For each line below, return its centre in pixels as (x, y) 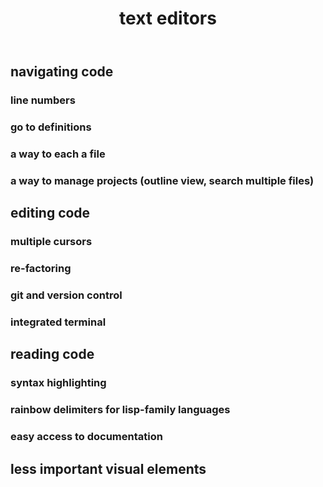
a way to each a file (58, 154)
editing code (50, 213)
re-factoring (41, 269)
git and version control (66, 295)
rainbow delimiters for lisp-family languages (120, 410)
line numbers (43, 100)
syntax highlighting (58, 383)
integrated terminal (58, 322)
